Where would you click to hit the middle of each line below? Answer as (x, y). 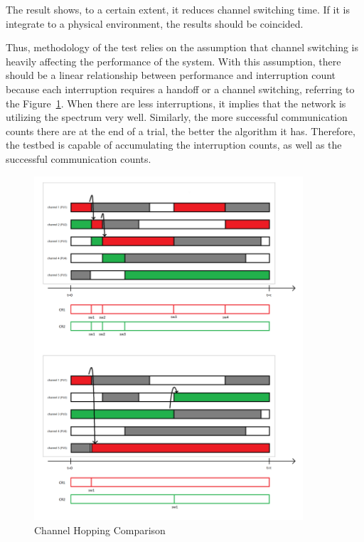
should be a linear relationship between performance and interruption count (171, 75)
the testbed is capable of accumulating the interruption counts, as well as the (174, 145)
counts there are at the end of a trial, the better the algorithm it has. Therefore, (181, 131)
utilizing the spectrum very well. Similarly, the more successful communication (177, 117)
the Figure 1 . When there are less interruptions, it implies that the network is (176, 103)
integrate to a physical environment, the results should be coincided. (155, 23)
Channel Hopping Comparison (100, 530)
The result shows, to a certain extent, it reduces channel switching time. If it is (178, 9)
